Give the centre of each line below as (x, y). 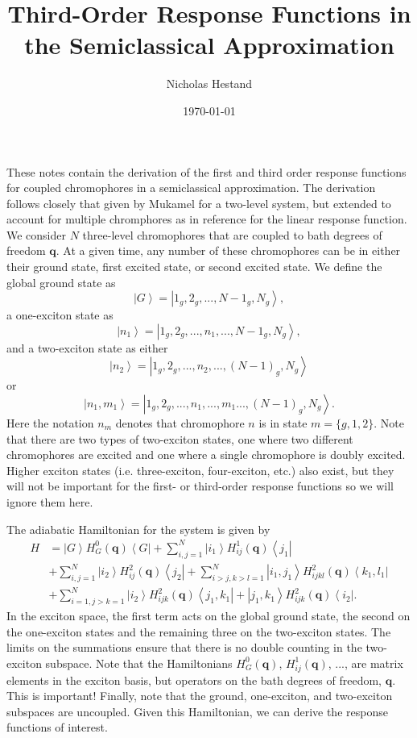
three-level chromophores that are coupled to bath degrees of (232, 234)
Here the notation (50, 423)
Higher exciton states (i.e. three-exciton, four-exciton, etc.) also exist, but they (200, 470)
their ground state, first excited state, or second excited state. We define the (194, 267)
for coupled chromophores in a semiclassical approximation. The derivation (191, 188)
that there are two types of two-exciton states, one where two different (180, 438)
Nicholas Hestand (209, 83)
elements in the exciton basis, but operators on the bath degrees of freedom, (194, 680)
